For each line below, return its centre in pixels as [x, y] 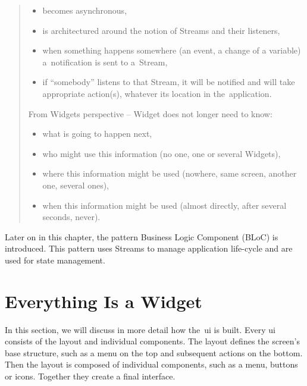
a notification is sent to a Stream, [105, 62]
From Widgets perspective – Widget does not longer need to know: [150, 113]
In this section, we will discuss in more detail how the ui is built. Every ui [140, 329]
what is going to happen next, [97, 134]
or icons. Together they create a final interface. [90, 376]
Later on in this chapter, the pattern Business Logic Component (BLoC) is [142, 236]
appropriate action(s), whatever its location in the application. [157, 93]
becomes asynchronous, [85, 10]
